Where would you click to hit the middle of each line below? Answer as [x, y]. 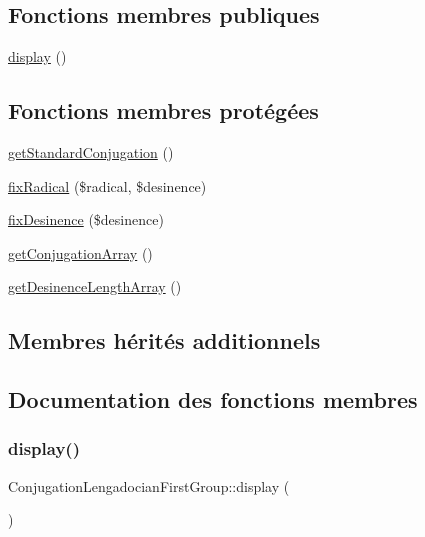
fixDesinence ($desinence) [86, 219]
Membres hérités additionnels [164, 340]
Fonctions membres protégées [163, 110]
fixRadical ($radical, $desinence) [107, 185]
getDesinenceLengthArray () [95, 286]
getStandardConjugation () [91, 152]
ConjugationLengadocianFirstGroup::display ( [149, 485]
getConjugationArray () [80, 252]
